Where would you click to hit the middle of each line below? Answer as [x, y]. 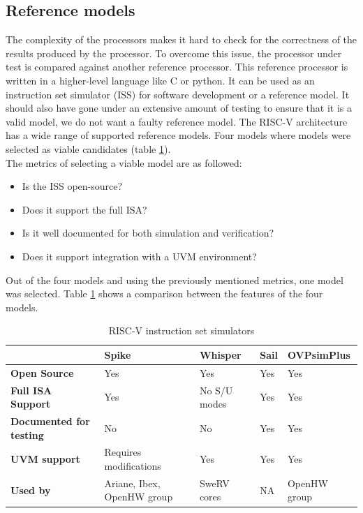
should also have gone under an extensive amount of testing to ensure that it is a [179, 108]
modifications [133, 466]
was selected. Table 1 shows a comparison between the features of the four [164, 293]
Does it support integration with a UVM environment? [139, 256]
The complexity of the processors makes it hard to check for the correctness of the [181, 39]
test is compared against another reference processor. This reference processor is [177, 67]
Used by [31, 490]
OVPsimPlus [319, 354]
